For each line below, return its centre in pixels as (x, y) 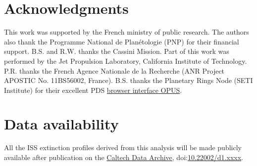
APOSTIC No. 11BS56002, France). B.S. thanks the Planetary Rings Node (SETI (128, 80)
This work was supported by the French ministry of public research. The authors (127, 32)
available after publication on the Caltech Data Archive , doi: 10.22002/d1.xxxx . (124, 157)
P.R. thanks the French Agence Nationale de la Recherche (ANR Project (114, 70)
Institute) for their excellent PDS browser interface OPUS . (93, 90)
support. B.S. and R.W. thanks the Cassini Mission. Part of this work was (117, 51)
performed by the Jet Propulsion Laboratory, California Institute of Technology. (126, 61)
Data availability (61, 124)
